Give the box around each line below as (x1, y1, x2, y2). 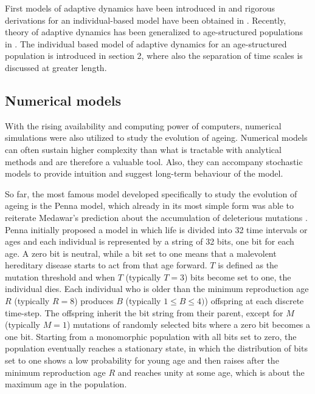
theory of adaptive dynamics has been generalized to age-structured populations (5, 25, 303, 38)
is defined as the (218, 259, 279, 271)
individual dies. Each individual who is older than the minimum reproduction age (5, 282, 309, 295)
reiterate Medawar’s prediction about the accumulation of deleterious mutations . (5, 211, 308, 223)
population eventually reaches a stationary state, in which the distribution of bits (5, 342, 308, 355)
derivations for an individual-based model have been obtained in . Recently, (5, 13, 286, 26)
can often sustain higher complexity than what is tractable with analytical (5, 143, 282, 155)
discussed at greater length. (5, 61, 107, 73)
